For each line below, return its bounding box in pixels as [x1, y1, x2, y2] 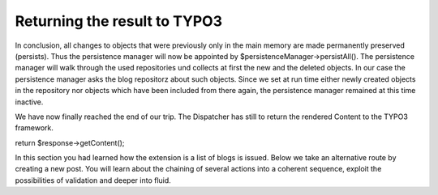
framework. [15, 123, 54, 133]
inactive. [15, 97, 44, 107]
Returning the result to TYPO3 [15, 12, 223, 30]
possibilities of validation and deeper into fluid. [15, 175, 172, 185]
